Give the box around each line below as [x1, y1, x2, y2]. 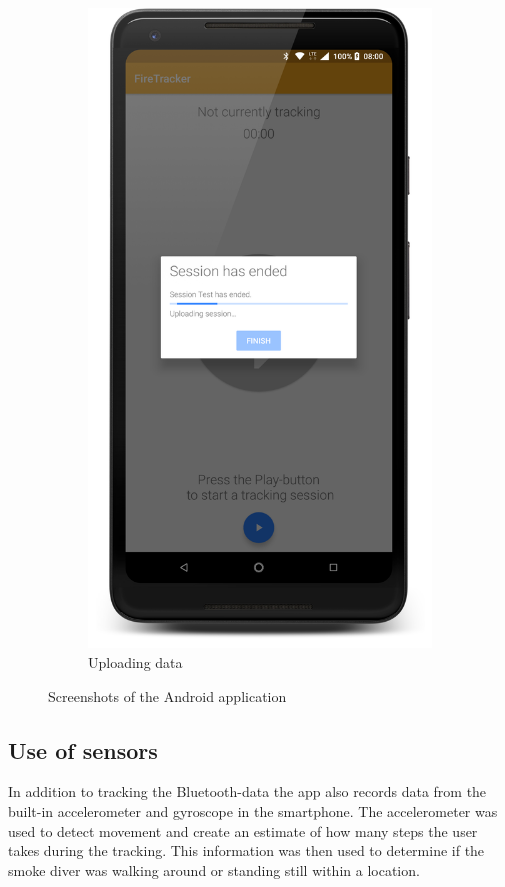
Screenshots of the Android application [48, 685, 287, 706]
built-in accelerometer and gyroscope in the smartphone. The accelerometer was [8, 801, 498, 822]
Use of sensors [8, 734, 158, 765]
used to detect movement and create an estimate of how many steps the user [8, 820, 478, 841]
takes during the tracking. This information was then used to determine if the [8, 840, 485, 861]
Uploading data [88, 652, 183, 673]
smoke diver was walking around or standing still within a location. [8, 859, 420, 880]
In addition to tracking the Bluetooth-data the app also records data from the [8, 781, 487, 802]
